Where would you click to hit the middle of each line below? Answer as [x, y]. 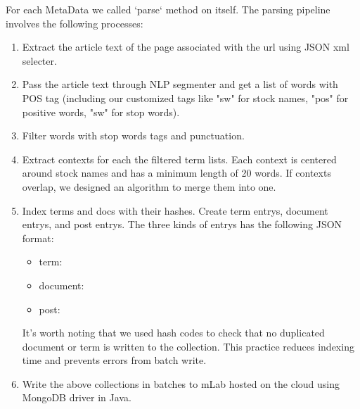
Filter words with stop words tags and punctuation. [133, 136]
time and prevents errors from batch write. [114, 360]
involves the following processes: [75, 23]
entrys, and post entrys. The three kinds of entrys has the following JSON [182, 224]
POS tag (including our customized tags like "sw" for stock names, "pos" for [185, 97]
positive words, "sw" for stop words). [101, 112]
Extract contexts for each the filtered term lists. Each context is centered [179, 159]
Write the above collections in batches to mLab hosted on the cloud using [181, 383]
